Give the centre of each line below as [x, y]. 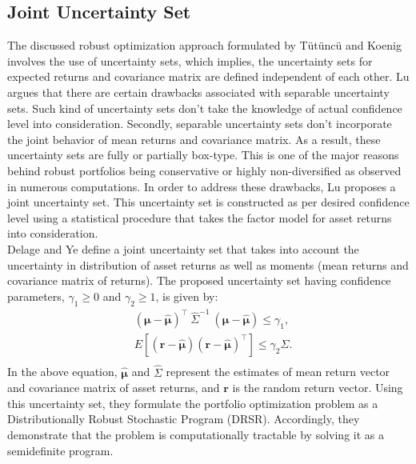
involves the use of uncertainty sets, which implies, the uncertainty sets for [190, 60]
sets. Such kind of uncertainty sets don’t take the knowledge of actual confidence [205, 108]
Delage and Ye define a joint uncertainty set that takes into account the [183, 248]
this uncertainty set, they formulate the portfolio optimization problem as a [193, 403]
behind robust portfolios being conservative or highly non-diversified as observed [204, 170]
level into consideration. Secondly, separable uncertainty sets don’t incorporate [200, 124]
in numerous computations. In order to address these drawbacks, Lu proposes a [202, 186]
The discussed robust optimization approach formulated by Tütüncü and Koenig [204, 45]
